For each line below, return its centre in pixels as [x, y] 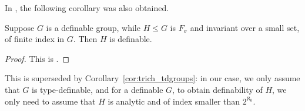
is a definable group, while [93, 27]
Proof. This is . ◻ [37, 58]
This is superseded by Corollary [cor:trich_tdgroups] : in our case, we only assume [152, 78]
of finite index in [35, 39]
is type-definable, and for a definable [98, 89]
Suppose [20, 27]
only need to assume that [50, 101]
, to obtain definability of [217, 89]
